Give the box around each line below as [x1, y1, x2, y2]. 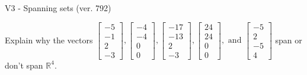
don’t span [5, 59, 43, 71]
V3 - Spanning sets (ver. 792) [5, 2, 111, 13]
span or [275, 33, 302, 46]
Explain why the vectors [5, 33, 93, 46]
